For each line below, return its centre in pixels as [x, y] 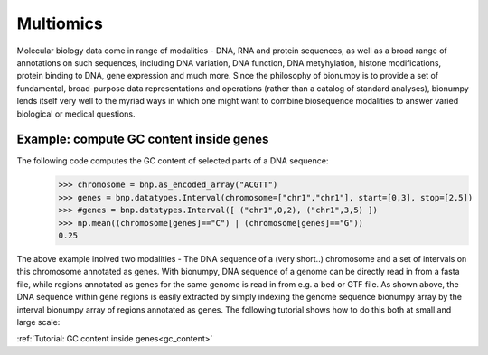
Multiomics [60, 23]
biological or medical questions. [76, 114]
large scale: [38, 322]
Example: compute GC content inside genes [143, 140]
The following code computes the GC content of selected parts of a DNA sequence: [173, 161]
